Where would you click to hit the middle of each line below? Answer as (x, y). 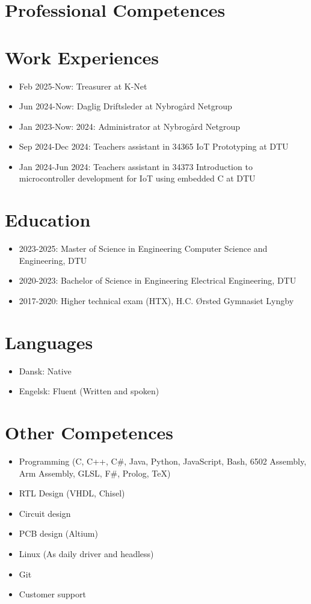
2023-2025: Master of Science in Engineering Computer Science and (143, 249)
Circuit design (45, 513)
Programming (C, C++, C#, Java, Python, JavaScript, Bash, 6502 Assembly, (163, 461)
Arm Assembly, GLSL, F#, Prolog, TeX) (95, 473)
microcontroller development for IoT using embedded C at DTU (137, 178)
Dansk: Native (45, 371)
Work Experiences (82, 57)
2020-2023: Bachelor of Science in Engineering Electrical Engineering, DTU (158, 280)
